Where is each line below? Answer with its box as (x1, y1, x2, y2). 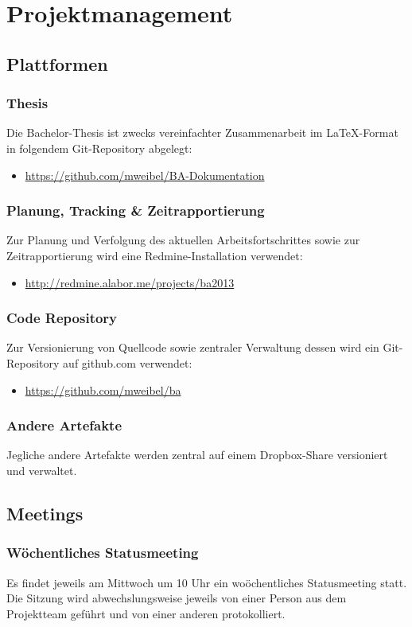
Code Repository (6, 308, 118, 328)
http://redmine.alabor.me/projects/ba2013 (25, 274, 235, 290)
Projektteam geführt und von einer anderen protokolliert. (6, 605, 286, 621)
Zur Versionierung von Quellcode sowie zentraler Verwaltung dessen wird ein (6, 339, 379, 356)
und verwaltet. (6, 461, 77, 478)
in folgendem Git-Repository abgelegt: (6, 139, 192, 156)
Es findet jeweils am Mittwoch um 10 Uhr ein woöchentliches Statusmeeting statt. (6, 574, 407, 590)
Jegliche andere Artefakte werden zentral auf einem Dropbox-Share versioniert (6, 446, 388, 463)
